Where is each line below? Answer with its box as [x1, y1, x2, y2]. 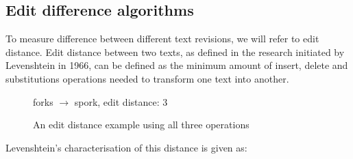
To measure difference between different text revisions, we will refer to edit [5, 31, 319, 46]
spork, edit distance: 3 [74, 94, 168, 109]
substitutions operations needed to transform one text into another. [5, 71, 289, 85]
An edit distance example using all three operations [33, 117, 249, 132]
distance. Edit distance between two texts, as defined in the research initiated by [5, 44, 345, 59]
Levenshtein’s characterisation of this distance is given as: [5, 140, 247, 154]
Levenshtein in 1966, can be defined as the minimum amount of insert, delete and [5, 58, 348, 72]
